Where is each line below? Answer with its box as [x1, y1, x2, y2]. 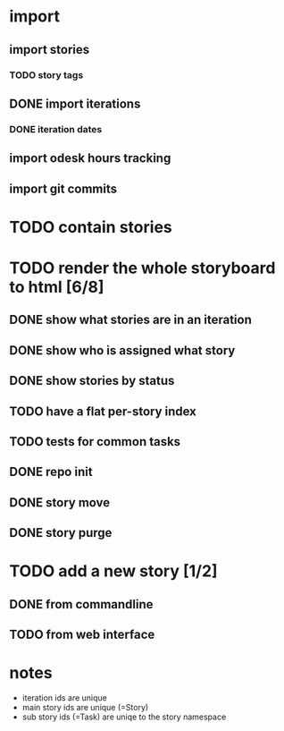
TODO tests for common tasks [9, 434, 181, 449]
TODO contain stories [9, 217, 172, 237]
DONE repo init [9, 464, 93, 480]
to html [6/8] [9, 276, 104, 297]
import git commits [9, 181, 118, 196]
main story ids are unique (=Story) [21, 702, 149, 712]
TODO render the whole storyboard [9, 258, 276, 278]
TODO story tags [9, 69, 84, 81]
